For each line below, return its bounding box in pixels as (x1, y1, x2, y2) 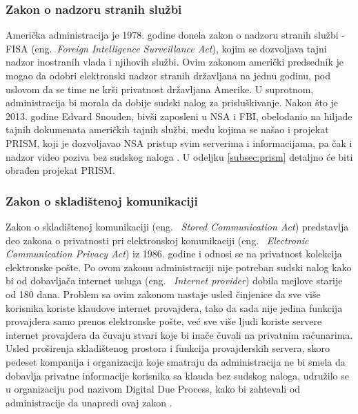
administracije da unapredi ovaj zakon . (6, 395, 172, 409)
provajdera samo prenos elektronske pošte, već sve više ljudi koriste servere (6, 314, 322, 328)
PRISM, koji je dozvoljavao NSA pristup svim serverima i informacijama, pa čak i (6, 135, 352, 150)
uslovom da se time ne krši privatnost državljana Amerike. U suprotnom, (6, 81, 314, 96)
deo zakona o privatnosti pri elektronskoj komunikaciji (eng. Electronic (6, 233, 309, 247)
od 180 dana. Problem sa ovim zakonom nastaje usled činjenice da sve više (6, 286, 321, 301)
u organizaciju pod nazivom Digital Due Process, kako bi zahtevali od (6, 382, 301, 396)
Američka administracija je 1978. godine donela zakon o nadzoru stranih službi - (6, 28, 345, 42)
